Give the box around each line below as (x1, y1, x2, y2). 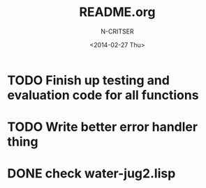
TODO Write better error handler (7, 119, 198, 135)
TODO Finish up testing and (7, 72, 170, 88)
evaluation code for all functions (7, 87, 199, 103)
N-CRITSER (101, 27, 134, 36)
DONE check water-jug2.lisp (7, 166, 176, 182)
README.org (79, 4, 156, 20)
